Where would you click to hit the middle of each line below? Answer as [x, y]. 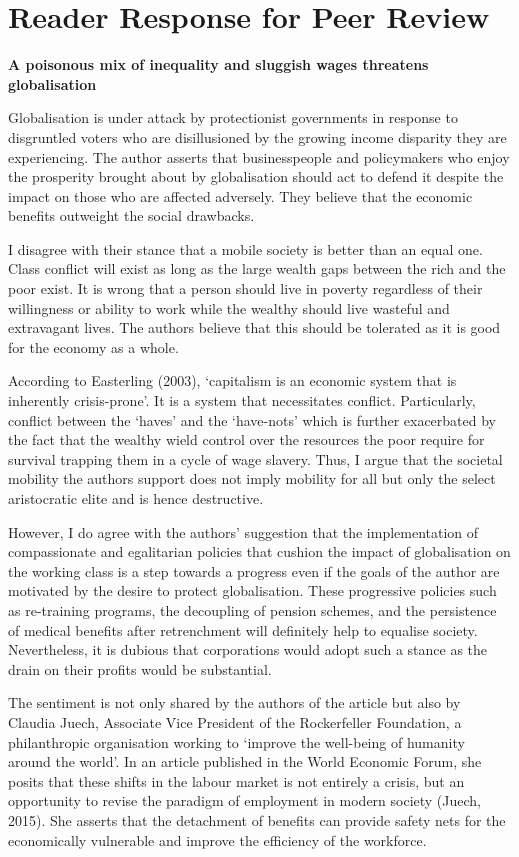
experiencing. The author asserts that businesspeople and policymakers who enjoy [259, 156]
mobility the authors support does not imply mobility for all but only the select [252, 478]
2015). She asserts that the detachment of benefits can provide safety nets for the [257, 819]
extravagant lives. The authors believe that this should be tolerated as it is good [254, 327]
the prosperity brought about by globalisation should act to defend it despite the [256, 176]
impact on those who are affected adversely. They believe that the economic [240, 195]
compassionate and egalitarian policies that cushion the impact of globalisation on [259, 551]
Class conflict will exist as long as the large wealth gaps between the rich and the [257, 268]
